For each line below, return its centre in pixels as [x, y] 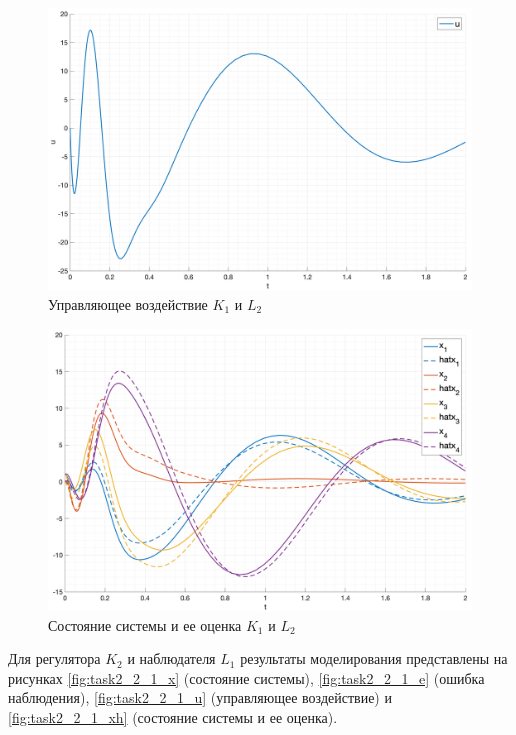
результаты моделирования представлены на [374, 658]
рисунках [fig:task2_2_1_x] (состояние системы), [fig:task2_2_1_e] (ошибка [246, 677]
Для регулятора [54, 658]
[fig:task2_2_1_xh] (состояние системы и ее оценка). [173, 716]
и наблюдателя [171, 658]
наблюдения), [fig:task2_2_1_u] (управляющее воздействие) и [200, 697]
